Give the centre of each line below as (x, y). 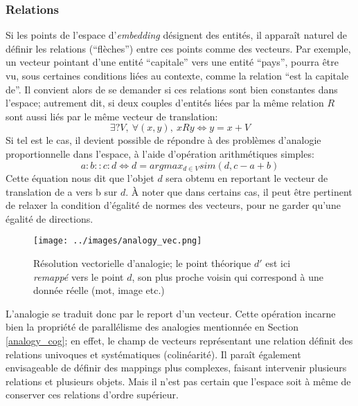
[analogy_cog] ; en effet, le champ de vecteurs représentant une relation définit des (179, 341)
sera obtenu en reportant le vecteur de (247, 178)
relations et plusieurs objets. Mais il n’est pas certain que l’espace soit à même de (178, 381)
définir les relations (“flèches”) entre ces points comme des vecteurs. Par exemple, (178, 48)
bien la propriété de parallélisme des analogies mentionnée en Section (152, 327)
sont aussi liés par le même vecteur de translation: (112, 116)
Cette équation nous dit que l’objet (80, 178)
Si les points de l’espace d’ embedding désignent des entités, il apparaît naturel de (176, 35)
